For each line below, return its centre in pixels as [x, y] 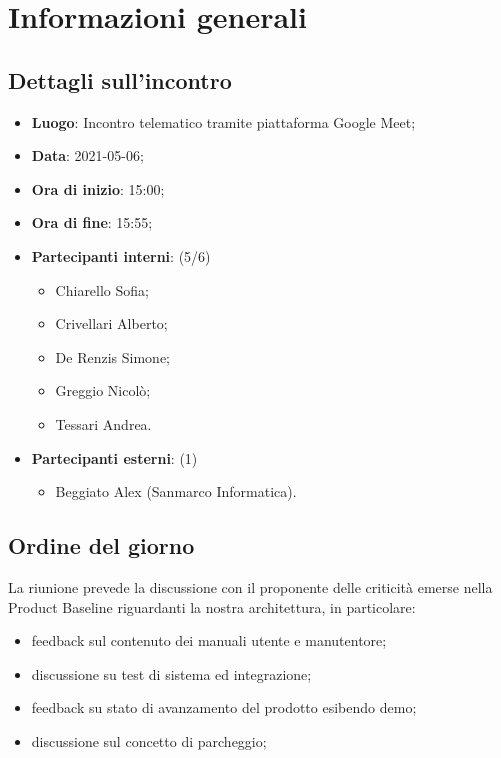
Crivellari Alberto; [111, 323]
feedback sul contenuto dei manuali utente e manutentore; [209, 640]
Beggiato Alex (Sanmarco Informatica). [176, 491]
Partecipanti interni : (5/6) [121, 255]
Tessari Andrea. [103, 423]
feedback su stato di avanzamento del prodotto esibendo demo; [224, 707]
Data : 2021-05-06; [87, 155]
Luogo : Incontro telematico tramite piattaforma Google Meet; [223, 121]
